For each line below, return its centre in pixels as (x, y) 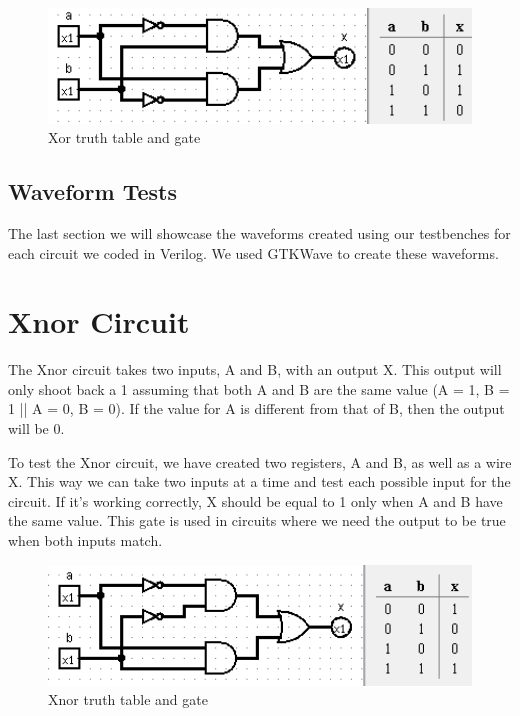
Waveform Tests (93, 191)
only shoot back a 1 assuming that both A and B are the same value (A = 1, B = (259, 388)
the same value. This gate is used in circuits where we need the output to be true (257, 520)
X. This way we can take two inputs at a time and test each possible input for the (259, 481)
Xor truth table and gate (124, 137)
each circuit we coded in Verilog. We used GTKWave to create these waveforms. (253, 252)
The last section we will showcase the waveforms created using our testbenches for (259, 232)
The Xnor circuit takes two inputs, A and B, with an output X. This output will (255, 369)
